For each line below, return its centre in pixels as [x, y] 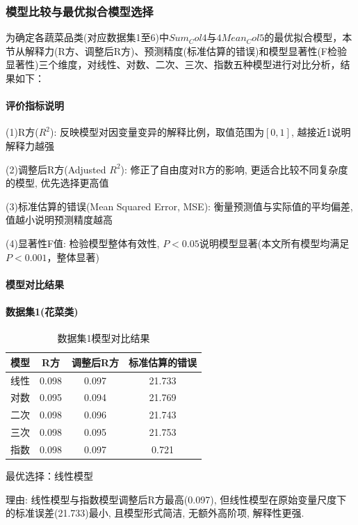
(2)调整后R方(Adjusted [56, 169]
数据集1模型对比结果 [104, 338]
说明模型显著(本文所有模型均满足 [274, 243]
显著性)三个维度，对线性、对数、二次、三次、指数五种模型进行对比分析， [173, 64]
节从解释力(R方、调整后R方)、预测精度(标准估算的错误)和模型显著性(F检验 [176, 50]
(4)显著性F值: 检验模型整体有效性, [83, 243]
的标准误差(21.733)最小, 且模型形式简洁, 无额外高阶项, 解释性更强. [155, 513]
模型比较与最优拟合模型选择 [80, 11]
